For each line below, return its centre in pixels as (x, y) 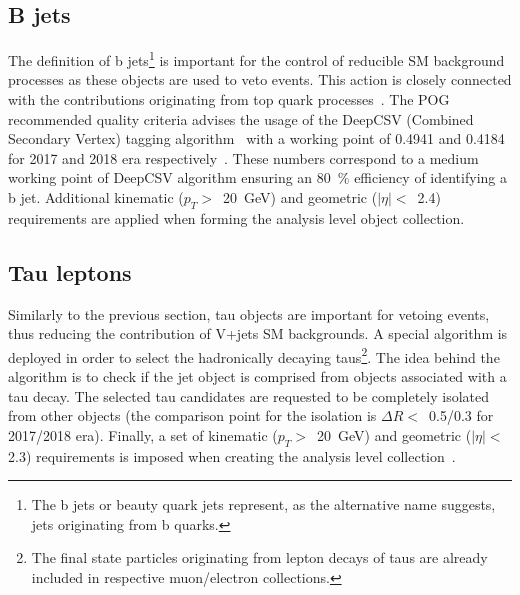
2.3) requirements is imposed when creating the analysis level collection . (232, 455)
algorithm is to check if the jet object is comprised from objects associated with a (257, 376)
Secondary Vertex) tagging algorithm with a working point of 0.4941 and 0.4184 (256, 138)
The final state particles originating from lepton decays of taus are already (259, 557)
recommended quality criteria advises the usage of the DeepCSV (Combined (241, 118)
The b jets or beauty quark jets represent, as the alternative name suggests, (263, 504)
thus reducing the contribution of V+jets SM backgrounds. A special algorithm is (258, 333)
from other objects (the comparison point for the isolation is (192, 415)
